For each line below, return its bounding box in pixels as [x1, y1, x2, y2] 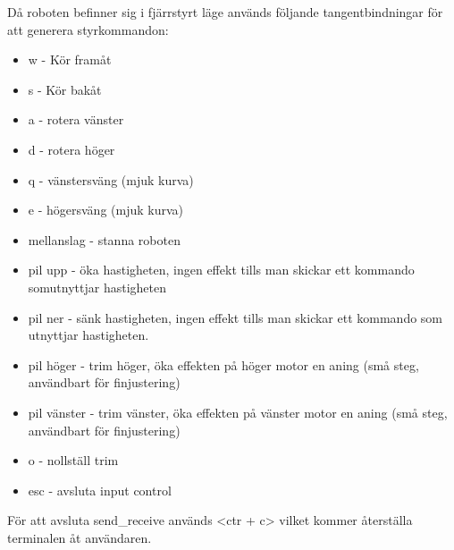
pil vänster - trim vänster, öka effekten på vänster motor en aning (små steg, [28, 402, 448, 421]
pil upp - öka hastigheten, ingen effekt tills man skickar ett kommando [28, 260, 415, 279]
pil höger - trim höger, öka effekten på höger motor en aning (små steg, [28, 355, 419, 374]
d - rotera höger [28, 140, 115, 158]
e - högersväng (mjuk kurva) [28, 200, 184, 219]
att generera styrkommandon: [7, 20, 169, 38]
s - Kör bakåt [28, 80, 102, 98]
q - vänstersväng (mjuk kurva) [28, 170, 194, 189]
